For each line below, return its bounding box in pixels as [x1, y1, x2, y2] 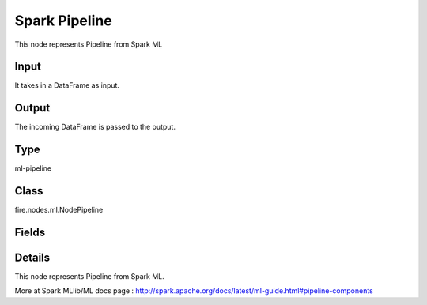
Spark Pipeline [14, 12, 112, 29]
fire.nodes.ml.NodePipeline [14, 205, 104, 215]
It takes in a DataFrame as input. [14, 81, 120, 90]
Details [14, 251, 51, 264]
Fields [14, 225, 46, 239]
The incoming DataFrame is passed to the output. [14, 122, 176, 132]
